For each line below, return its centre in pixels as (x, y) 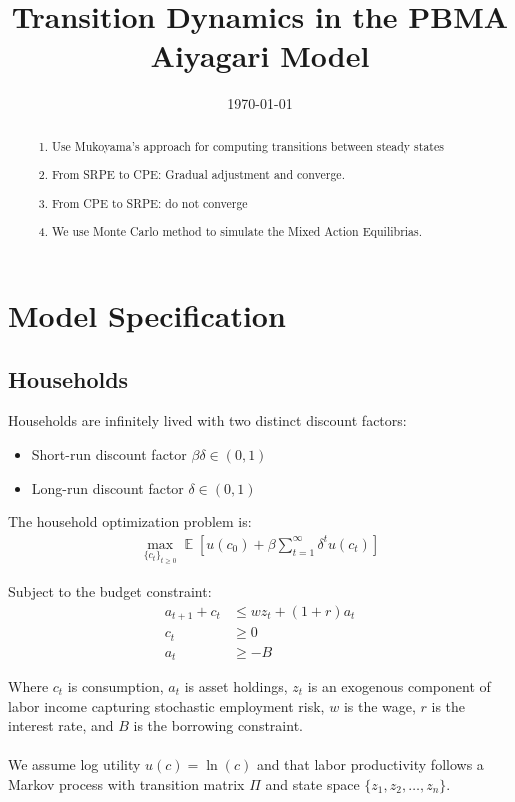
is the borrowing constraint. (218, 725)
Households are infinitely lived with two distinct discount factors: (207, 420)
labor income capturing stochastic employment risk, (166, 705)
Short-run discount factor (109, 453)
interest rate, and (61, 725)
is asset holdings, (236, 686)
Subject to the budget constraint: (110, 590)
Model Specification (147, 315)
